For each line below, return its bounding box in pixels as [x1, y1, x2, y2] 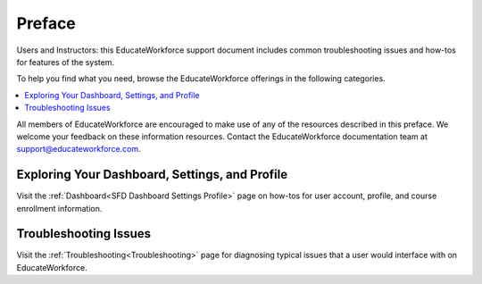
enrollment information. [16, 203, 103, 213]
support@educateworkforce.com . [16, 144, 142, 155]
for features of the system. [16, 56, 115, 67]
